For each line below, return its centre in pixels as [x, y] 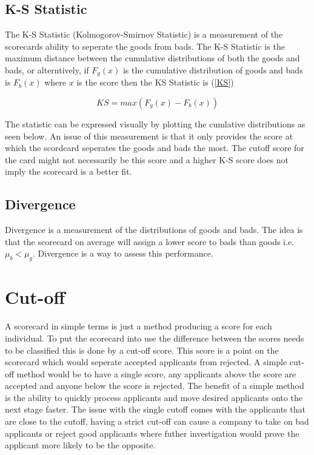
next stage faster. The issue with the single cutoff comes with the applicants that [155, 409]
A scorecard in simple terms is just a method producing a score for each [139, 326]
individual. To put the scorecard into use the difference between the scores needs [155, 338]
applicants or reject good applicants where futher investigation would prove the [152, 433]
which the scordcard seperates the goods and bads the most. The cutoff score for [155, 148]
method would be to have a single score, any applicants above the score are [156, 373]
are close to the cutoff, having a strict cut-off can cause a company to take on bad [157, 421]
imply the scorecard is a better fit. [68, 171]
